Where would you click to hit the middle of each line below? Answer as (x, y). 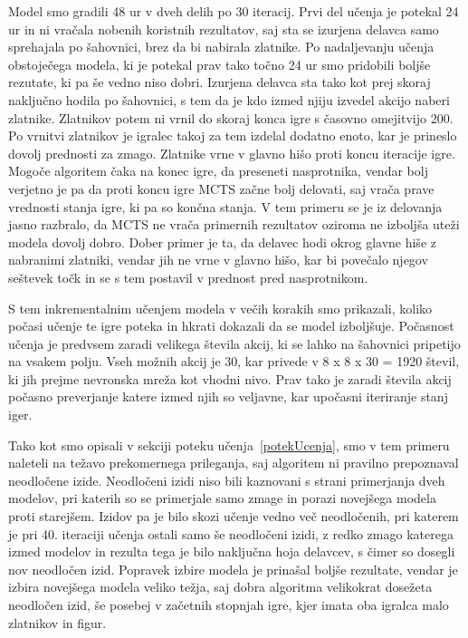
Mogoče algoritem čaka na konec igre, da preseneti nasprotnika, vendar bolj (218, 171)
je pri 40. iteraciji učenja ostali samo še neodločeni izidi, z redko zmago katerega (231, 533)
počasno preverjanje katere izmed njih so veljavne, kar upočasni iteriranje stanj (228, 396)
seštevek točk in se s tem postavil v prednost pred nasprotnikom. (188, 277)
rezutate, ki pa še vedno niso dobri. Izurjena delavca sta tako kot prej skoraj (220, 82)
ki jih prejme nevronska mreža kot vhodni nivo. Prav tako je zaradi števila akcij (230, 378)
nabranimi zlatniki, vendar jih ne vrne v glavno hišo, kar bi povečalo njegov (218, 260)
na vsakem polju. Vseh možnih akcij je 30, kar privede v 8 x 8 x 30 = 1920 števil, (234, 361)
